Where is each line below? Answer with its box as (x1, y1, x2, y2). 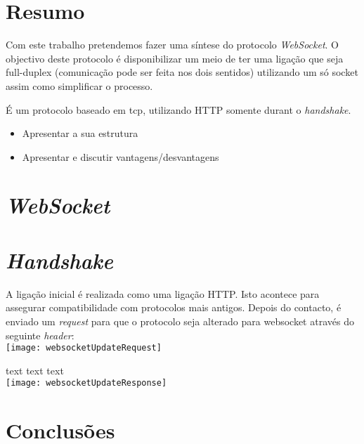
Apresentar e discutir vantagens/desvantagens (22, 149, 219, 164)
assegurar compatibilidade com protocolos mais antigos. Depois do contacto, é (6, 300, 342, 315)
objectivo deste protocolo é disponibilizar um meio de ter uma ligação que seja (6, 51, 344, 65)
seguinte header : (6, 327, 74, 342)
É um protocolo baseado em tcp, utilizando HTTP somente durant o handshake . (6, 102, 351, 117)
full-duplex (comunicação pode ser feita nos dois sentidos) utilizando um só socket (6, 65, 358, 79)
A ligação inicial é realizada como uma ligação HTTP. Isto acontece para (6, 286, 320, 301)
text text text (6, 363, 64, 377)
